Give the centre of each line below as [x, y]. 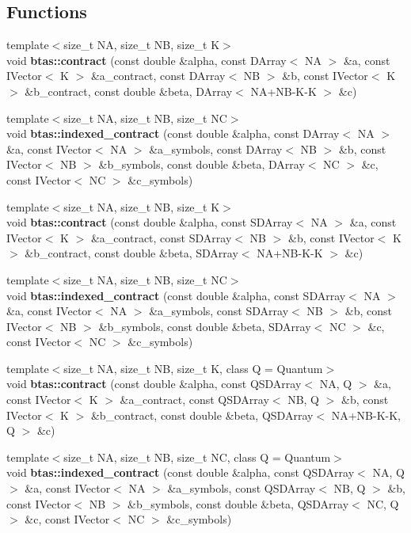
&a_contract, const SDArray [161, 237]
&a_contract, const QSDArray [194, 400]
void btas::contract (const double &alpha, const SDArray [150, 222]
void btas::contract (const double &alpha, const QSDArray [154, 384]
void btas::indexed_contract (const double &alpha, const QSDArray [181, 472]
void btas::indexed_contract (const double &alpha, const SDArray [176, 295]
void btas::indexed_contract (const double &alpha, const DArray [173, 133]
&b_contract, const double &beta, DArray [129, 91]
